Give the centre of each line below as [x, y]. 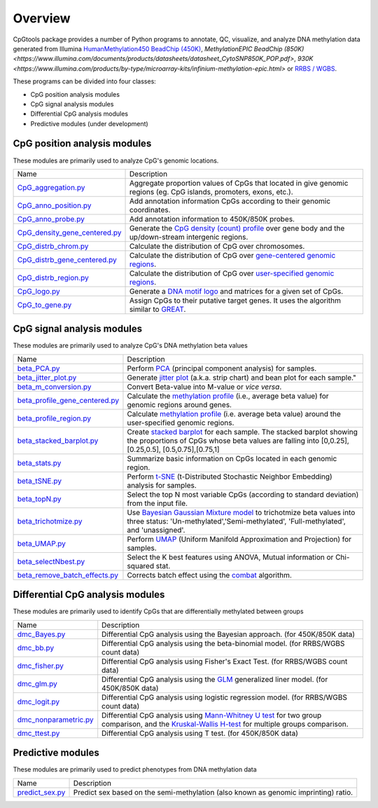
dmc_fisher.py [41, 666]
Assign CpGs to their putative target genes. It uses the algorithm [235, 300]
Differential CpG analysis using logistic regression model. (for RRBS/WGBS [225, 697]
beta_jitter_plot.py [47, 377]
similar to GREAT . [157, 309]
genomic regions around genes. [180, 404]
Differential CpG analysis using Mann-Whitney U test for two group [212, 715]
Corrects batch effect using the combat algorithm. [209, 575]
